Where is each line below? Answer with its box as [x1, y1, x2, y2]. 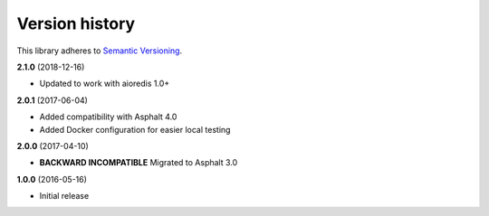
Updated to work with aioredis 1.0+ [39, 78, 170, 89]
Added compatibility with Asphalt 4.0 [39, 111, 177, 122]
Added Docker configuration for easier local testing [39, 124, 231, 135]
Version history [16, 14, 136, 33]
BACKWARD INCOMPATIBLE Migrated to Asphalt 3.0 [39, 157, 238, 168]
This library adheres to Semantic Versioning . [16, 45, 183, 56]
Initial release [39, 191, 90, 202]
